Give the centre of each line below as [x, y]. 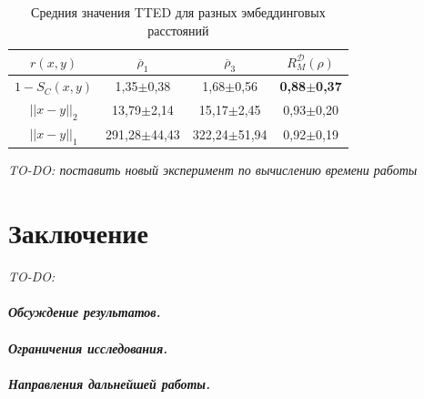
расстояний [178, 30]
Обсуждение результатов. [85, 312]
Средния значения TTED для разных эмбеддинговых [178, 12]
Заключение [78, 233]
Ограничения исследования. [88, 348]
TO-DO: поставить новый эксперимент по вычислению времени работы [213, 170]
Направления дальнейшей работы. [110, 383]
